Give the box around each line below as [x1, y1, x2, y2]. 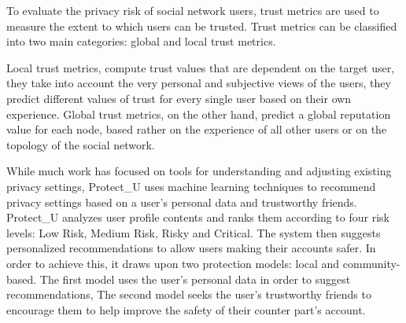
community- [342, 255, 400, 271]
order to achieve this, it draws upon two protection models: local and [6, 255, 340, 271]
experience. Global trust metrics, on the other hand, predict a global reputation [6, 105, 391, 122]
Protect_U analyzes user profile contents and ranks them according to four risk [6, 209, 389, 226]
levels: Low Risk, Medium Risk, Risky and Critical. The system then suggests [6, 224, 381, 240]
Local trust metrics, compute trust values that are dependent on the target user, [6, 59, 395, 75]
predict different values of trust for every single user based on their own [6, 90, 352, 106]
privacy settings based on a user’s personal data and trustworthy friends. [6, 193, 357, 210]
